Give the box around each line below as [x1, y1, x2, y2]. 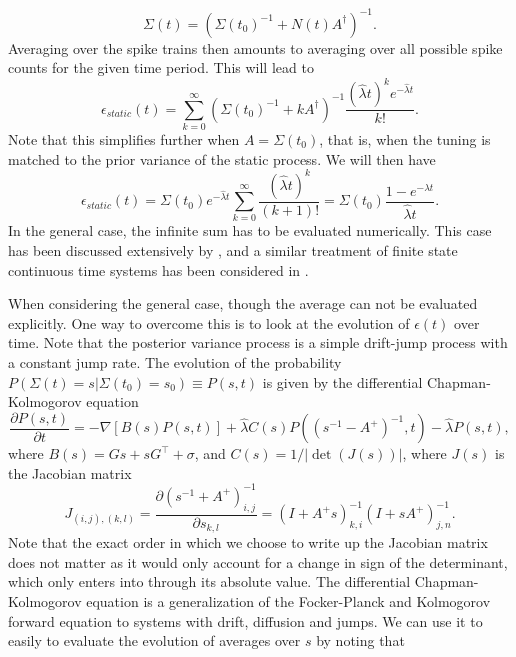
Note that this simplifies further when [8, 128, 240, 149]
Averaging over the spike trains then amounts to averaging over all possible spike [8, 37, 503, 58]
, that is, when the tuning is [319, 128, 491, 149]
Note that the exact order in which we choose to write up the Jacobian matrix [8, 532, 488, 553]
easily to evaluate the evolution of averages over [8, 630, 301, 651]
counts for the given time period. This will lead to [8, 57, 314, 78]
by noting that [316, 630, 405, 651]
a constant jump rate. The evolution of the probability [8, 351, 342, 372]
